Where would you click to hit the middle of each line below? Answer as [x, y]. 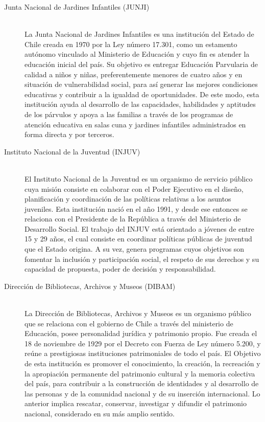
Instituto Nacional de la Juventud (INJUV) [72, 151]
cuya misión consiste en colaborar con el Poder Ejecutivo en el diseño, [134, 188]
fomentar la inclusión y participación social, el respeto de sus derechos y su [142, 259]
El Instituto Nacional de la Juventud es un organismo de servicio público [139, 178]
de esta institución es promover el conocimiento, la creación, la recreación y [142, 363]
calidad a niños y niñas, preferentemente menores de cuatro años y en [134, 74]
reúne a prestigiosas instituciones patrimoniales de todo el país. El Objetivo [143, 353]
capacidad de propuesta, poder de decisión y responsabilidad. [120, 269]
